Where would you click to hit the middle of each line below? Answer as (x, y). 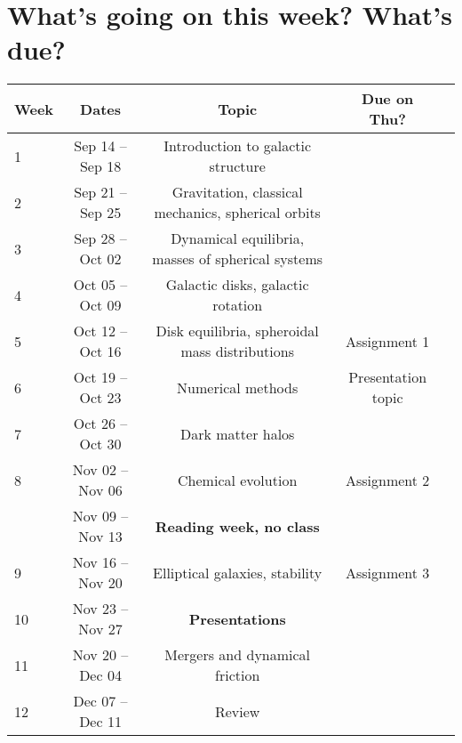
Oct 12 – (100, 331)
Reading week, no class (237, 526)
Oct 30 (100, 444)
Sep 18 (100, 166)
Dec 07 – (100, 701)
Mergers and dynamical (238, 655)
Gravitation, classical (237, 192)
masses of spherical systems (238, 259)
